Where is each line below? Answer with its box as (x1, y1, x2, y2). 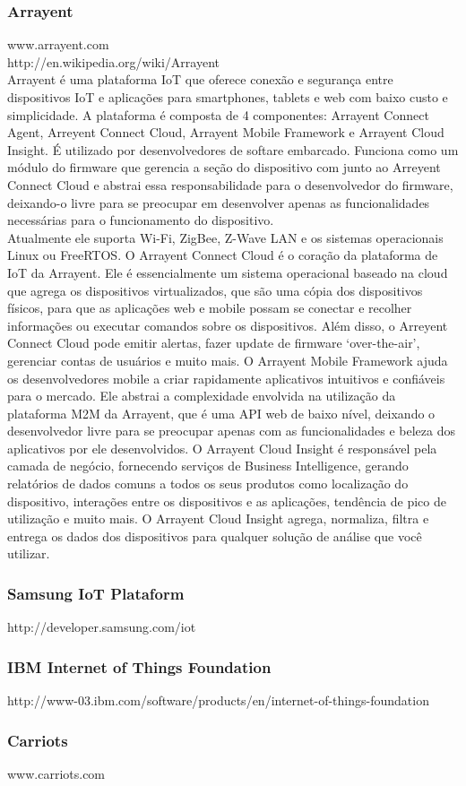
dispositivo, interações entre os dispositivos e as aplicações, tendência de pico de (7, 491, 446, 510)
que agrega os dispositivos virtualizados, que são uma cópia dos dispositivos (7, 281, 423, 299)
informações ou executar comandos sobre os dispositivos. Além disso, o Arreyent (7, 315, 448, 334)
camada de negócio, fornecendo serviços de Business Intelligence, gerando (7, 456, 409, 475)
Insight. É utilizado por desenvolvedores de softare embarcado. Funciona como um (7, 140, 459, 159)
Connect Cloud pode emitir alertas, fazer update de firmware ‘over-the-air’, (7, 333, 420, 352)
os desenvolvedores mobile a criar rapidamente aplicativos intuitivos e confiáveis (7, 368, 445, 387)
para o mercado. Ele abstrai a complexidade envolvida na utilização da (7, 386, 396, 405)
